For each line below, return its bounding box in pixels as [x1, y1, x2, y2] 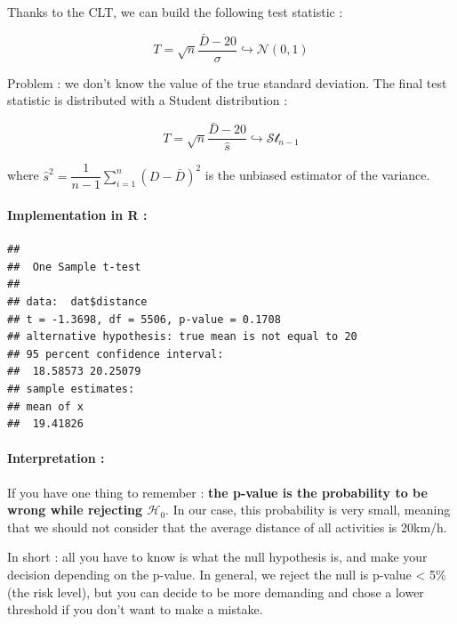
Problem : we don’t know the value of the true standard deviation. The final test [7, 73, 447, 92]
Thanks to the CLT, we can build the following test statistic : [7, 3, 343, 20]
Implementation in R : [7, 206, 148, 223]
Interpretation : [7, 449, 105, 467]
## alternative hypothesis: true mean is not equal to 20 [7, 330, 357, 344]
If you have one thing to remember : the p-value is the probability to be [7, 482, 428, 501]
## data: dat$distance [7, 295, 148, 308]
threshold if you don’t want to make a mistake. [7, 600, 263, 619]
